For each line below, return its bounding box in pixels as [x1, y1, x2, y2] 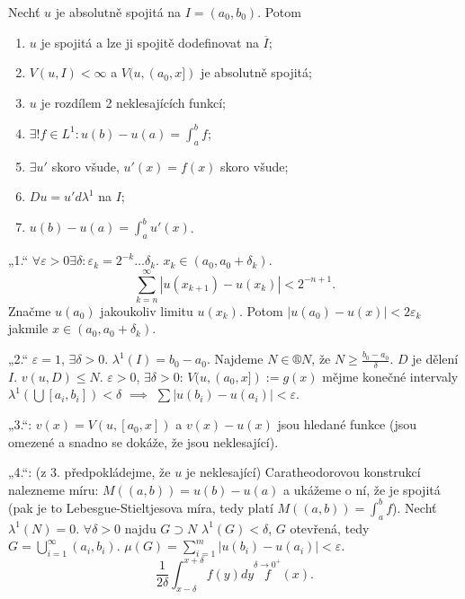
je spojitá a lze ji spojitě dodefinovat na [40, 32, 259, 51]
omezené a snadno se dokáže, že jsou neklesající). [8, 432, 279, 451]
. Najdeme [206, 349, 264, 368]
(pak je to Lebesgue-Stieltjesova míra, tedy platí [8, 498, 273, 516]
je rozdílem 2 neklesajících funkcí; [40, 92, 226, 111]
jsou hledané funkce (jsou [277, 415, 417, 434]
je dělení [412, 349, 459, 368]
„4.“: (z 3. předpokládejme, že [8, 462, 171, 481]
